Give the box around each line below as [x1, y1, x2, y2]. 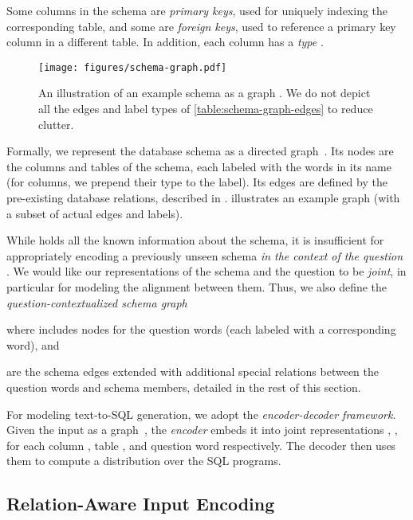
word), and [6, 336, 60, 353]
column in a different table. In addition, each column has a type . [6, 33, 324, 50]
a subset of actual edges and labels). [6, 205, 183, 221]
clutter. [38, 115, 74, 132]
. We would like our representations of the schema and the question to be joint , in [6, 263, 407, 280]
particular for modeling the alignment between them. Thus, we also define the [6, 278, 387, 295]
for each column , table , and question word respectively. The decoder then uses [6, 436, 396, 453]
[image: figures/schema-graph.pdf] [38, 61, 227, 73]
